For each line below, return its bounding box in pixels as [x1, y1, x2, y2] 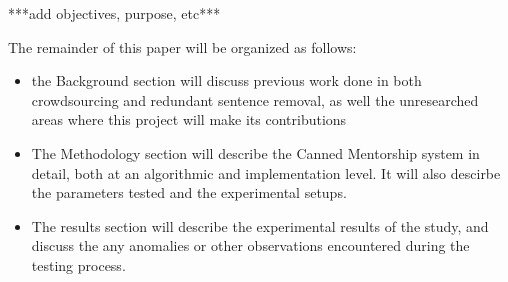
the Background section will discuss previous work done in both [31, 70, 422, 91]
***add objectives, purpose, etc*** [8, 3, 221, 23]
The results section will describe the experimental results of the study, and [31, 215, 489, 236]
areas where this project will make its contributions [31, 109, 347, 130]
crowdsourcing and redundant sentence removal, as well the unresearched [31, 89, 479, 110]
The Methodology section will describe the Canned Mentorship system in [31, 142, 480, 163]
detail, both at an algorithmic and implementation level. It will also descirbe [31, 162, 501, 183]
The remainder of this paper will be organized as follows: [8, 36, 357, 57]
